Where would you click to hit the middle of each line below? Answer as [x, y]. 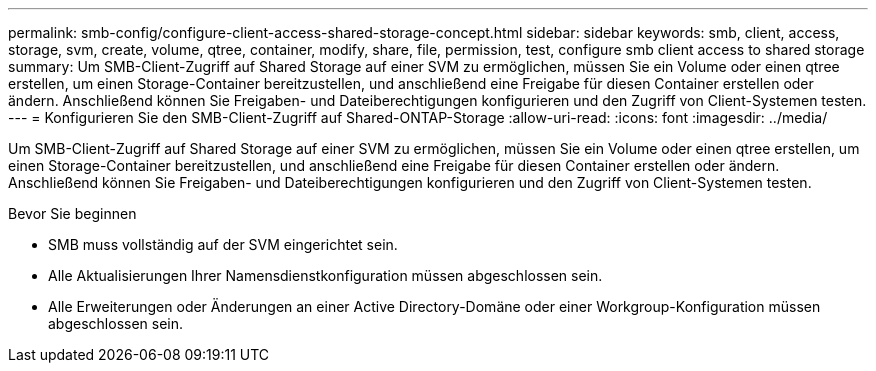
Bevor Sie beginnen [72, 213]
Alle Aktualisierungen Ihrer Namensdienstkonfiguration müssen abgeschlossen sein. [325, 275]
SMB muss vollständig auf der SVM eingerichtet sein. [223, 244]
